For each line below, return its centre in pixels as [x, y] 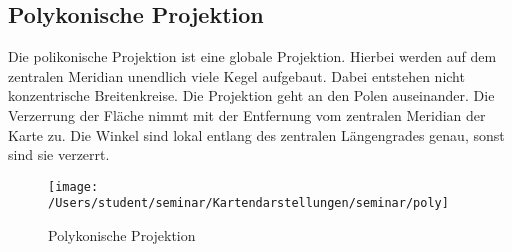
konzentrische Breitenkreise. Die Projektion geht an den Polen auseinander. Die [251, 95]
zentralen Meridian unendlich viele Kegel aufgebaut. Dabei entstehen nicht [236, 75]
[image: [73, 186]
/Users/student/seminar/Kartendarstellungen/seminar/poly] [248, 203]
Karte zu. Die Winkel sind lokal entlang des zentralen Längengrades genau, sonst [256, 134]
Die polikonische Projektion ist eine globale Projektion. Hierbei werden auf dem [252, 56]
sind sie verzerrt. [59, 154]
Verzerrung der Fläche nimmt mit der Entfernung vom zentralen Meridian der [247, 114]
